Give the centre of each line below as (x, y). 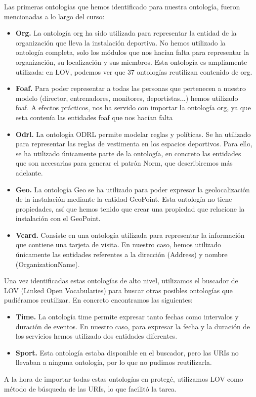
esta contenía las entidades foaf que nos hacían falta (94, 117)
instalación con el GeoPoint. (58, 218)
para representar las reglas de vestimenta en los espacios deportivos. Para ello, (134, 144)
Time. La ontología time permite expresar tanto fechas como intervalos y (127, 317)
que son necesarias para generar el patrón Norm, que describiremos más (124, 163)
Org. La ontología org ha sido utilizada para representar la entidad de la (126, 33)
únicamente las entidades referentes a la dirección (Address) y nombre (122, 254)
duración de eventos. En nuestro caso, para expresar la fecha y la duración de (133, 326)
